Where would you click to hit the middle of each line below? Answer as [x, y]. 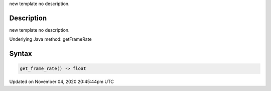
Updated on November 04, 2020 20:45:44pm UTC [61, 82]
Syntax [21, 54]
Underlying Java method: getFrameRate [51, 39]
